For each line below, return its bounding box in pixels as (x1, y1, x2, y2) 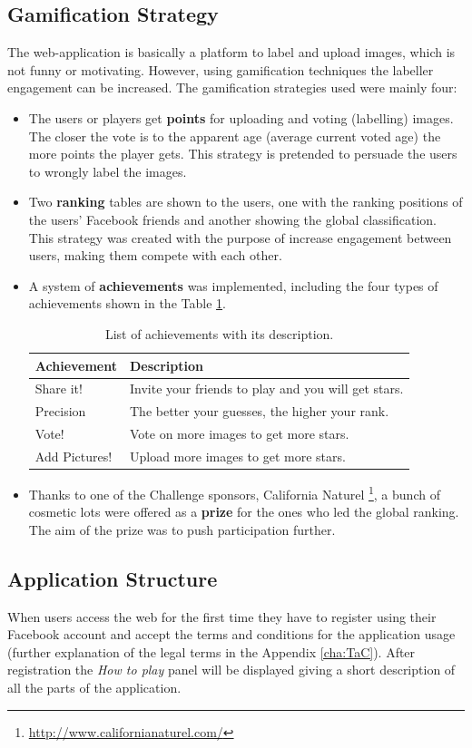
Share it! (34, 379, 83, 398)
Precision (34, 402, 86, 421)
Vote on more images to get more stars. (130, 424, 349, 443)
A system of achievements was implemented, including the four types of (28, 276, 438, 295)
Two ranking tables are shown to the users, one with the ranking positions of (28, 192, 463, 211)
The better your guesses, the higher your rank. (130, 402, 389, 421)
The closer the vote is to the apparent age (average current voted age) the (28, 126, 441, 145)
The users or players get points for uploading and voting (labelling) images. (28, 108, 454, 127)
